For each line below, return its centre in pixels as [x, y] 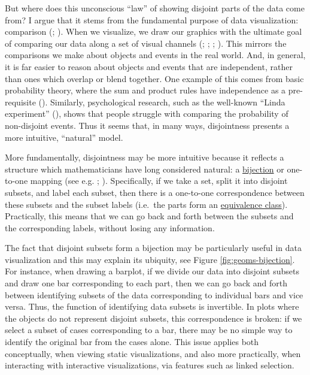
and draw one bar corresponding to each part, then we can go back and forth [146, 283]
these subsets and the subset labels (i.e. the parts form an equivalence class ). [146, 204]
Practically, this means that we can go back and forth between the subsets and [149, 216]
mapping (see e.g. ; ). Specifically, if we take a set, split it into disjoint [159, 181]
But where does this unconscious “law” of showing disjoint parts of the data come [155, 8]
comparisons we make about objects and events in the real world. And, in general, [155, 55]
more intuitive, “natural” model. [64, 137]
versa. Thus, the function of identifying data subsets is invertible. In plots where [152, 306]
